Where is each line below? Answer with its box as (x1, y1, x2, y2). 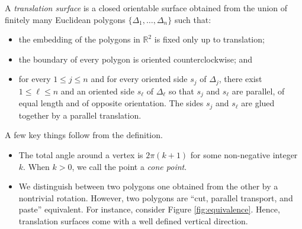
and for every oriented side (91, 73, 188, 85)
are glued (241, 97, 275, 109)
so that (168, 84, 194, 97)
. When (23, 160, 50, 172)
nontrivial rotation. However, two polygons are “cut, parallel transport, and (18, 191, 293, 204)
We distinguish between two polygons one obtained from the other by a (18, 180, 278, 192)
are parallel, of (232, 84, 285, 97)
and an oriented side (60, 84, 134, 97)
